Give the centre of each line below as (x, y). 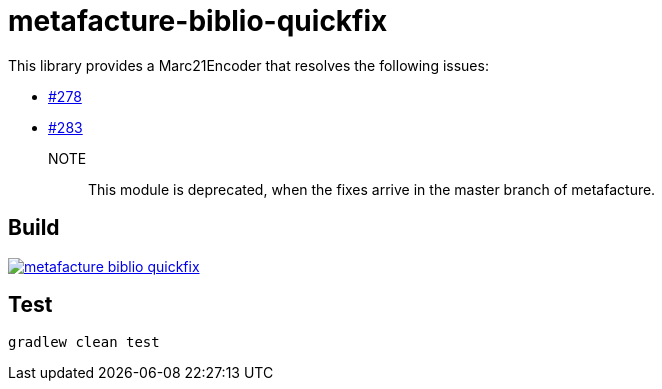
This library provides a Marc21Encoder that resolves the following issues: (248, 65)
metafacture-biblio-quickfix (198, 21)
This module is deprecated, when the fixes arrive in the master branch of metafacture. (372, 189)
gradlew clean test (84, 342)
